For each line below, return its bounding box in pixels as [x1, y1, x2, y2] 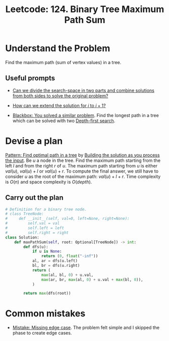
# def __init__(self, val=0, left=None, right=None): [5, 216, 130, 221]
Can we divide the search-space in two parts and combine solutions [12, 87, 155, 93]
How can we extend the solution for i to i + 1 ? [12, 102, 106, 108]
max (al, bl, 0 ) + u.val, [41, 272, 94, 277]
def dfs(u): [23, 244, 49, 249]
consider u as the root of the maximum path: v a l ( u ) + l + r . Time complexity [5, 173, 161, 180]
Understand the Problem [5, 43, 110, 54]
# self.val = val [5, 221, 60, 226]
